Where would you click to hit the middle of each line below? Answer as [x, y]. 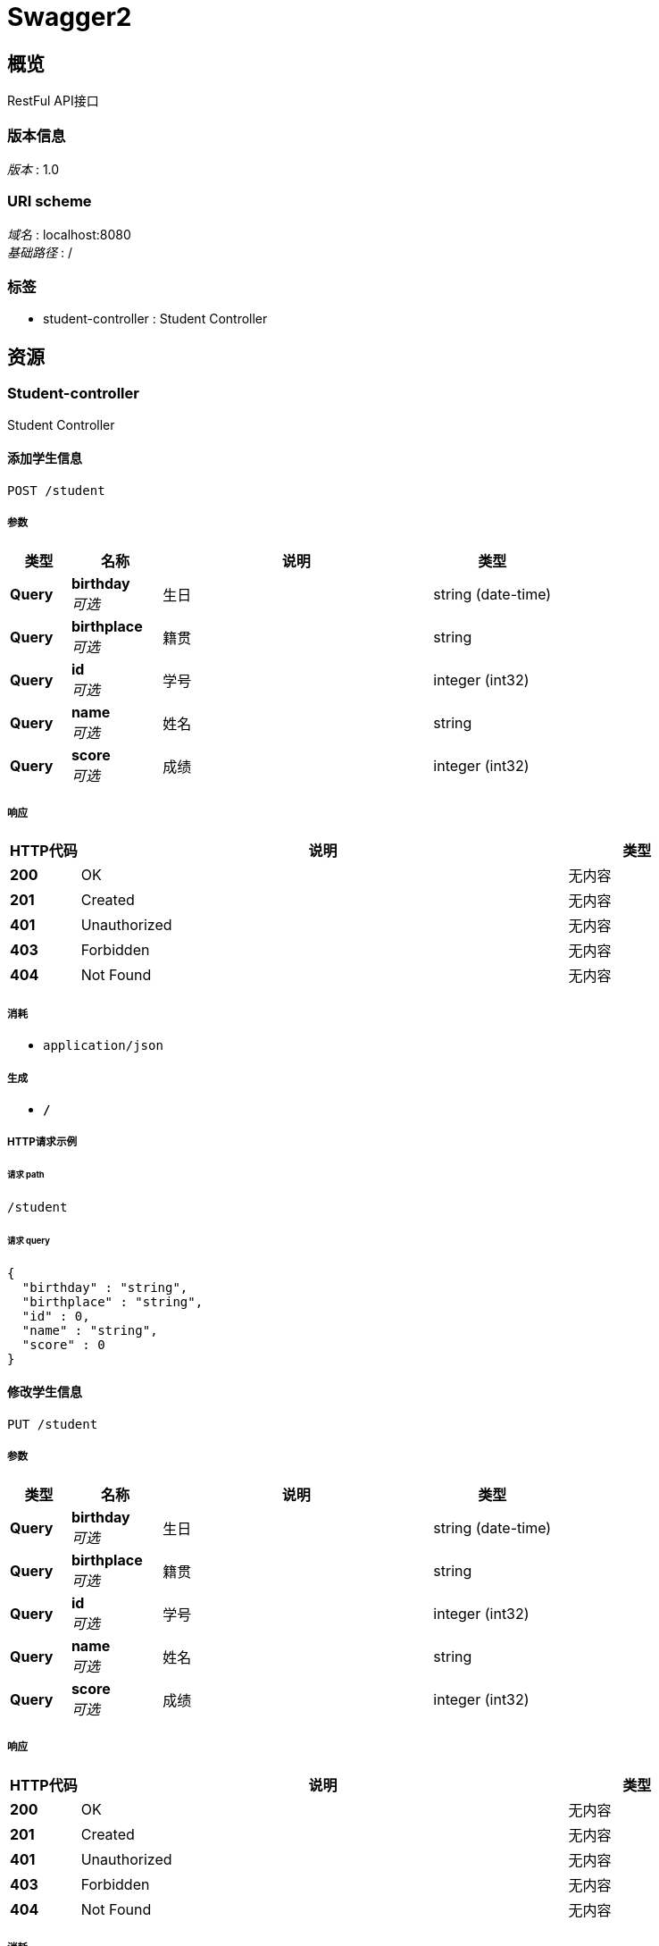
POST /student [56, 490]
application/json [103, 1046]
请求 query [29, 1240]
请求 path [26, 1175]
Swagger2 [70, 17]
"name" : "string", [90, 1330]
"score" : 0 [63, 1344]
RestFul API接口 [53, 101]
